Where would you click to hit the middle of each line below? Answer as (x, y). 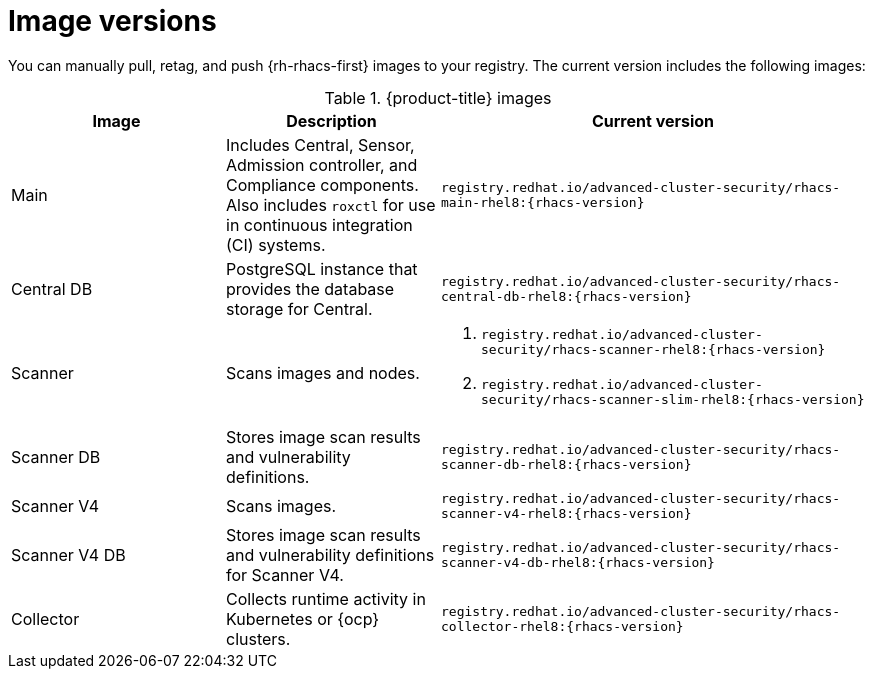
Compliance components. (322, 184)
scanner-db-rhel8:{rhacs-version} (566, 464)
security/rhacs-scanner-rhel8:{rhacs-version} (653, 349)
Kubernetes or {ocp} (303, 618)
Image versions (112, 21)
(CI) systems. (276, 244)
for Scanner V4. (285, 574)
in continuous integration (319, 224)
